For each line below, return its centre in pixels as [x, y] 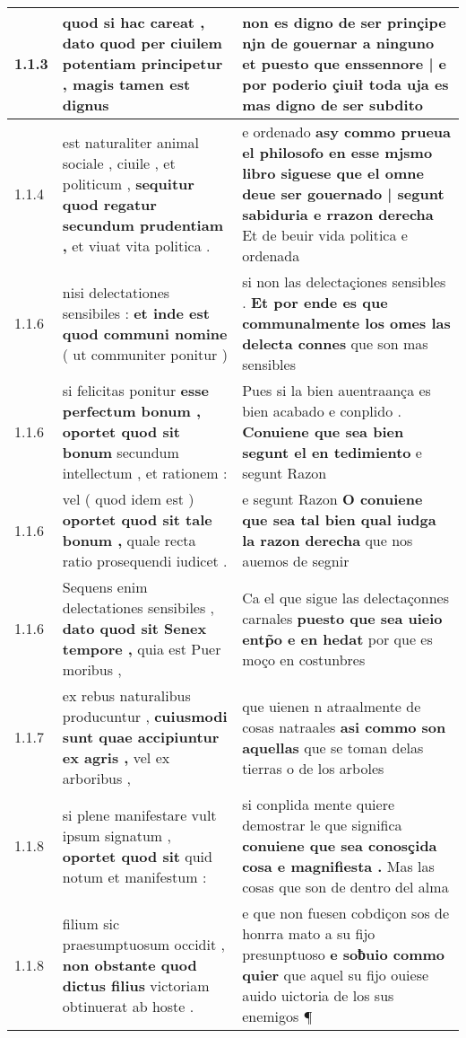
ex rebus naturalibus [126, 695]
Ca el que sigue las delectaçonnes [346, 597]
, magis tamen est [126, 84]
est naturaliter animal [131, 142]
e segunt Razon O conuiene [332, 499]
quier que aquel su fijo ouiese [336, 975]
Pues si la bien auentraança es [337, 390]
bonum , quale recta [129, 540]
